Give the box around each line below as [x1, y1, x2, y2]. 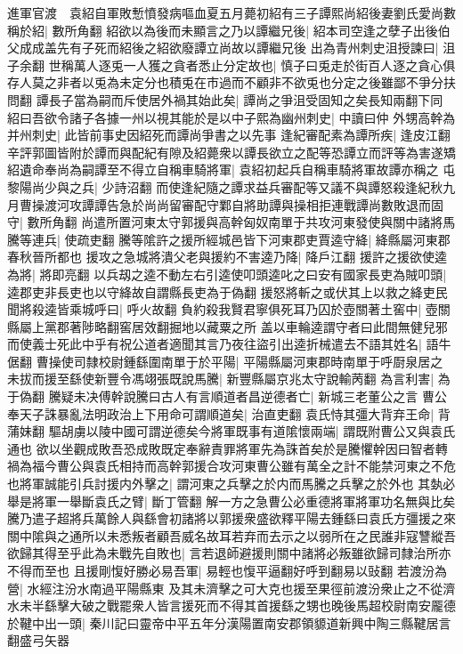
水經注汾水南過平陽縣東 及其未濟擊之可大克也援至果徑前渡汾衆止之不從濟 [27, 578, 456, 597]
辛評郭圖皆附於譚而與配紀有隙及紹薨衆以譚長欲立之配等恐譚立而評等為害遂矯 [7, 142, 456, 161]
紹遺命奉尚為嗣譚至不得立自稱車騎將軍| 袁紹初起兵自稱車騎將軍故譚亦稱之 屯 [7, 160, 456, 179]
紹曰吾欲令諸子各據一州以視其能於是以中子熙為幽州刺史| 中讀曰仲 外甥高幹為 [7, 108, 456, 126]
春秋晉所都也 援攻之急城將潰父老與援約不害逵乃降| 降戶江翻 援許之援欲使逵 [7, 247, 447, 266]
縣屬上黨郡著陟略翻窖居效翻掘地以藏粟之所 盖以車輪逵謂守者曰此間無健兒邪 [7, 317, 448, 335]
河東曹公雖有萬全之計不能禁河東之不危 [231, 456, 456, 475]
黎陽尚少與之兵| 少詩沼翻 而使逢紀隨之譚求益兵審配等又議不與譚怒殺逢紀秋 [7, 177, 443, 196]
